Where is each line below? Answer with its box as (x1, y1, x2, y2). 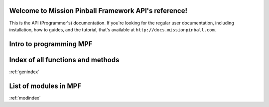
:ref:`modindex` (9, 95, 41, 101)
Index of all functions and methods (9, 55, 120, 64)
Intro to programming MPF (9, 40, 93, 48)
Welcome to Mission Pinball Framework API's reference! (9, 6, 188, 15)
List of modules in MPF (9, 82, 82, 90)
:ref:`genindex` (9, 69, 40, 75)
